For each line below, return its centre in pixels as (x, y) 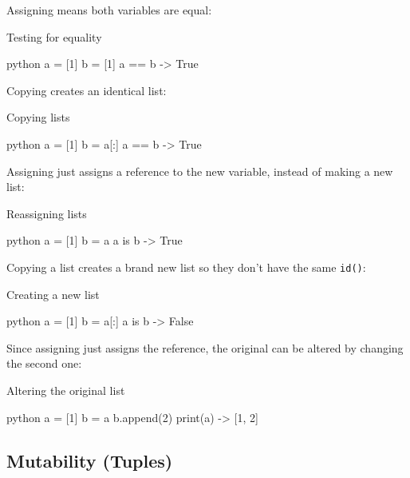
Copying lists (38, 117)
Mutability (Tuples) (90, 460)
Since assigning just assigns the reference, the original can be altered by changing (205, 347)
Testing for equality (54, 36)
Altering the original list (66, 390)
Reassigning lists (47, 213)
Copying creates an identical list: (87, 90)
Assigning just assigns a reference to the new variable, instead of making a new (200, 171)
